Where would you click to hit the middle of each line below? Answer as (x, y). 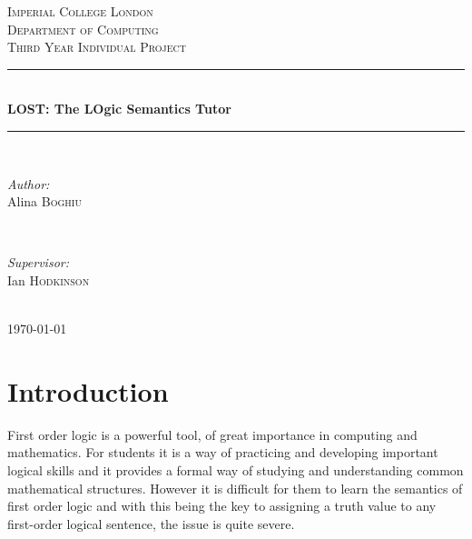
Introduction (88, 390)
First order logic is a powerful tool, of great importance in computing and (212, 434)
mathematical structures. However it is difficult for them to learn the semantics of (235, 488)
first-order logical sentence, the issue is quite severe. (151, 523)
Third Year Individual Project (97, 47)
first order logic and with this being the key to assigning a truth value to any (222, 506)
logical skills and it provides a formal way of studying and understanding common (236, 470)
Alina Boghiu (44, 201)
